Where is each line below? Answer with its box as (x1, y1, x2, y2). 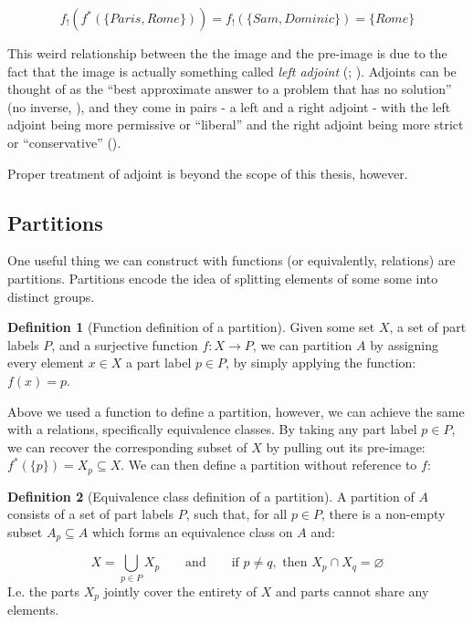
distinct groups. (7, 286, 95, 306)
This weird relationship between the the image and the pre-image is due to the (7, 44, 447, 62)
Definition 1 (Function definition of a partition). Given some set (7, 317, 375, 337)
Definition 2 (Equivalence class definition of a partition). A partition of (7, 486, 415, 505)
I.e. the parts (7, 581, 80, 600)
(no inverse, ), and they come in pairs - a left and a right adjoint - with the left (7, 97, 451, 116)
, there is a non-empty (321, 504, 446, 524)
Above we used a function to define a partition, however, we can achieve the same (7, 401, 465, 420)
